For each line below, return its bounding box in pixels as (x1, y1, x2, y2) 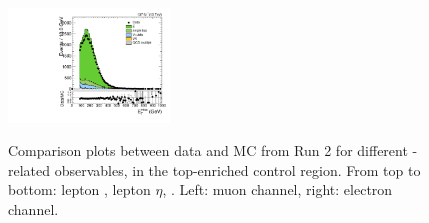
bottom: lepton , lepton (8, 179, 151, 200)
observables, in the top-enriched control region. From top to (54, 159, 421, 180)
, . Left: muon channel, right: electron (162, 179, 393, 200)
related (8, 159, 51, 180)
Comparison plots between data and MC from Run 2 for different (8, 140, 408, 161)
